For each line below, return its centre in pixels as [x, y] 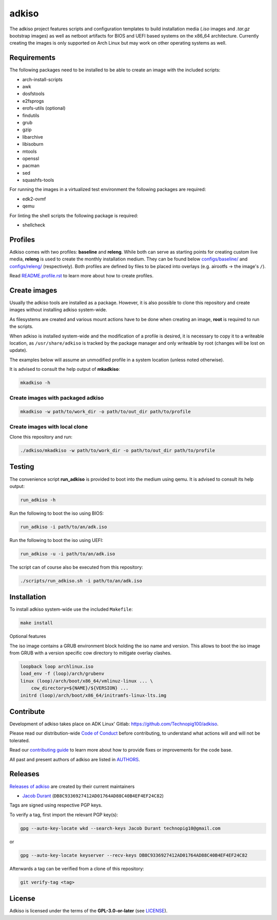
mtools [29, 151]
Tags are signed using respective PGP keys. [56, 805]
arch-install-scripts [42, 79]
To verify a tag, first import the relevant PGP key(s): [64, 815]
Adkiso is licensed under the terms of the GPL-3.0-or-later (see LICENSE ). [88, 911]
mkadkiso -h [35, 383]
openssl [31, 158]
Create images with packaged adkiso [57, 398]
